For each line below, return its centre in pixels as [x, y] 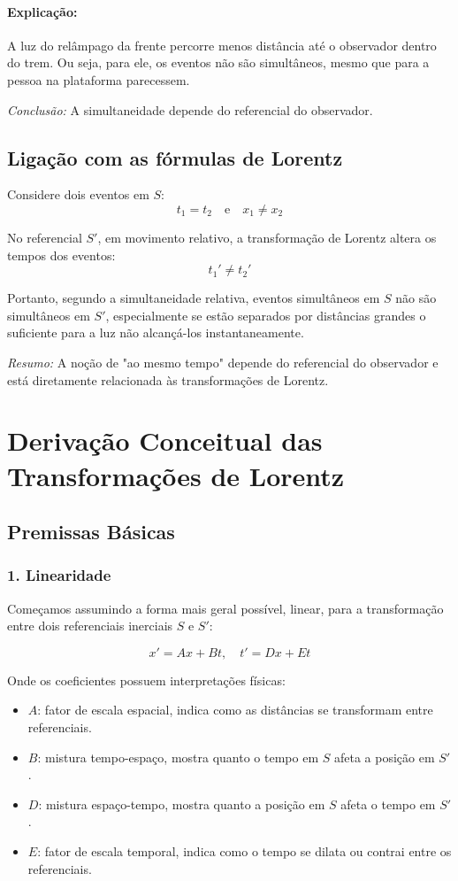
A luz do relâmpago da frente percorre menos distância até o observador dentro [222, 45]
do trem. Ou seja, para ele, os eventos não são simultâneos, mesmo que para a [218, 62]
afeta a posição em [384, 757]
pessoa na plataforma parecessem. [99, 79]
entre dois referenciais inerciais [90, 626]
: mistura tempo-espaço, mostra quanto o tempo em [178, 757]
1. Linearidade [59, 575]
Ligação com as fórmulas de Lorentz [175, 157]
